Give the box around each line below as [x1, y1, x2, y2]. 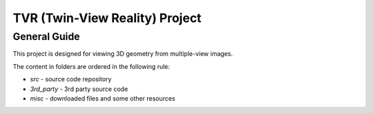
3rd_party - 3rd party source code [30, 85, 128, 93]
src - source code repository [30, 75, 112, 83]
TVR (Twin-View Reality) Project [12, 10, 202, 25]
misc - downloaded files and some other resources [30, 94, 175, 103]
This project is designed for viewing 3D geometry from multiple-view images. [12, 50, 233, 58]
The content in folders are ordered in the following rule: [12, 62, 171, 70]
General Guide [12, 30, 80, 43]
